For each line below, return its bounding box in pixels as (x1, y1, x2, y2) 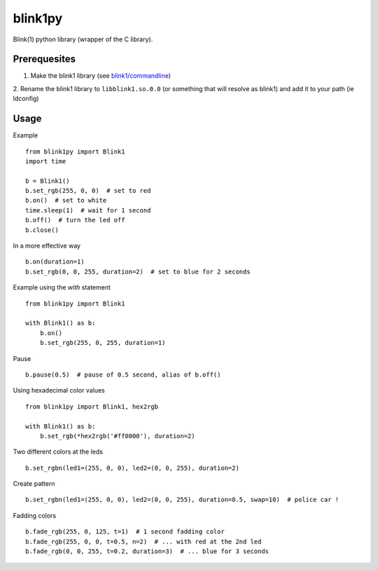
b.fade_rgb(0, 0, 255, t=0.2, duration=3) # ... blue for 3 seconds (25, 548, 269, 555)
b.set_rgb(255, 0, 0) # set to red (25, 186, 151, 195)
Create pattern (13, 480, 55, 488)
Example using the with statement (13, 283, 111, 292)
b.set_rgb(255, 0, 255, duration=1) (39, 339, 166, 347)
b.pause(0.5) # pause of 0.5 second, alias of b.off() (25, 370, 221, 379)
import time (25, 157, 66, 165)
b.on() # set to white (25, 196, 107, 205)
